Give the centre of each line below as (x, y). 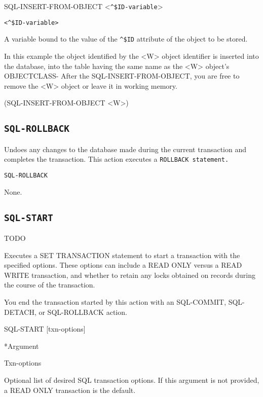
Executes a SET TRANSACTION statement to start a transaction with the (122, 255)
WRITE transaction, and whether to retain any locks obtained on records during (130, 275)
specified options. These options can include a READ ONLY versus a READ (123, 265)
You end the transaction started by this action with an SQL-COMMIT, (115, 301)
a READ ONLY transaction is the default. (70, 390)
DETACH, (20, 312)
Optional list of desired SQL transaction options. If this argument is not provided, (132, 380)
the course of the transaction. (50, 285)
